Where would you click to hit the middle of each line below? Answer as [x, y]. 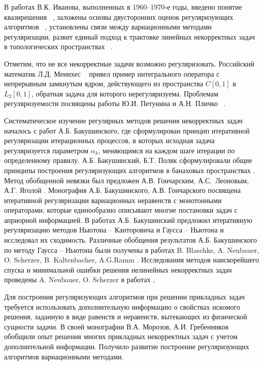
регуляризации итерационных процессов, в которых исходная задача [109, 140]
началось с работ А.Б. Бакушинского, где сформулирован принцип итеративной [127, 130]
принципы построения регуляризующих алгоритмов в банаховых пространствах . [130, 170]
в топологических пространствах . [59, 46]
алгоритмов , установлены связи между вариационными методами [108, 27]
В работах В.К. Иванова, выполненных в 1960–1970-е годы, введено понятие [123, 7]
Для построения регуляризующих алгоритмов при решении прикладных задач [125, 297]
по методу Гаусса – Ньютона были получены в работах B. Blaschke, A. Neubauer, [132, 250]
